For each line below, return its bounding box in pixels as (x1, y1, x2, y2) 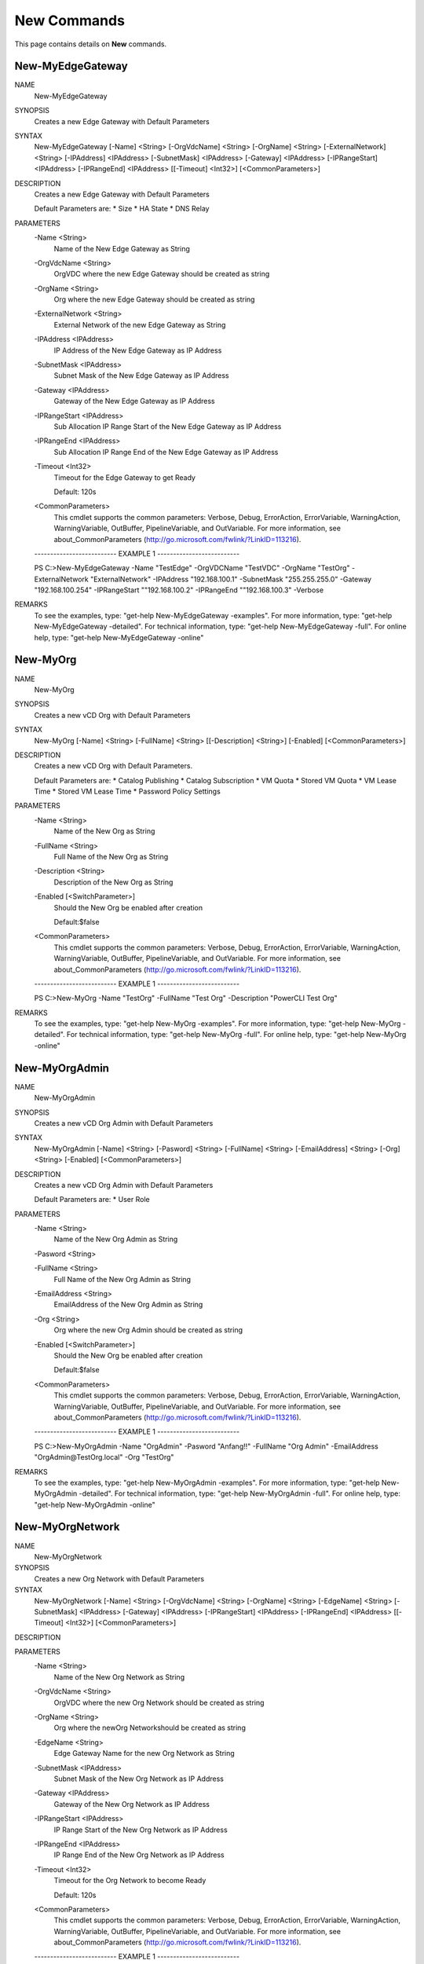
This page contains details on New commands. (14, 39, 167, 49)
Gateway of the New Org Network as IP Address (53, 1799, 210, 1808)
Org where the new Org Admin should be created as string (53, 1325, 243, 1335)
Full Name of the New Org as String (53, 852, 169, 862)
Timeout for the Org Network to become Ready (53, 1876, 207, 1885)
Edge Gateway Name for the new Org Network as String (53, 1749, 235, 1758)
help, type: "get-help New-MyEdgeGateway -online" (34, 632, 204, 642)
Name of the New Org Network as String (53, 1672, 185, 1681)
